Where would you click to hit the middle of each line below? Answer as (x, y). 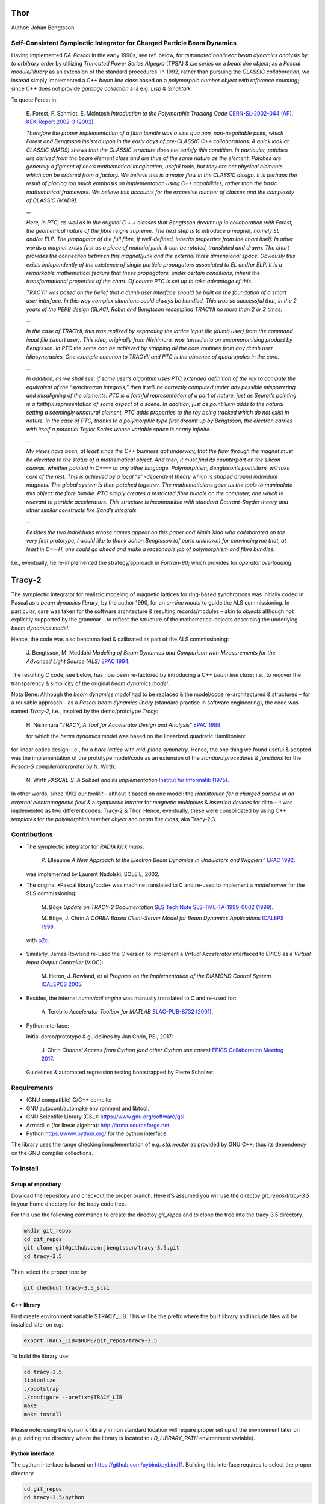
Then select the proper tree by (49, 1272)
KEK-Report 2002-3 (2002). (61, 122)
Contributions (32, 834)
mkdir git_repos (48, 1231)
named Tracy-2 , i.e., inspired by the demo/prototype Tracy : (85, 711)
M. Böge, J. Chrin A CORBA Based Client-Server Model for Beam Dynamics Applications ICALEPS (162, 918)
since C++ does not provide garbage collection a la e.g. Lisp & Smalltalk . (102, 89)
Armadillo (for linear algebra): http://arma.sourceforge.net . (98, 1125)
